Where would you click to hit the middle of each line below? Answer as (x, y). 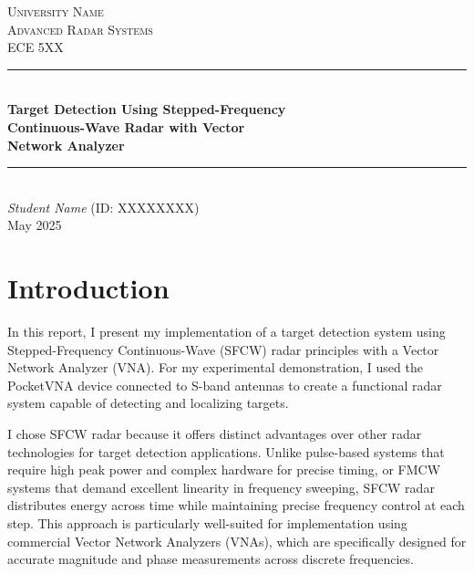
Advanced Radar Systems (80, 29)
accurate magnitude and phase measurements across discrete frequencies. (211, 559)
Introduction (88, 288)
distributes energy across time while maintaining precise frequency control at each (236, 505)
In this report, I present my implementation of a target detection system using (227, 332)
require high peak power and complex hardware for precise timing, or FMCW (224, 470)
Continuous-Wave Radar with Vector (126, 126)
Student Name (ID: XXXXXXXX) (103, 207)
